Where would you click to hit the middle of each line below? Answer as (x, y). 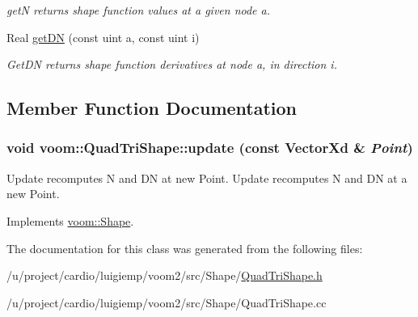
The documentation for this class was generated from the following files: (185, 248)
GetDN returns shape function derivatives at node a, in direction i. (172, 64)
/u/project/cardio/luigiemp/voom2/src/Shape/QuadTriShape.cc (167, 302)
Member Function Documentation (152, 108)
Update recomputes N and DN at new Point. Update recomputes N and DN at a (207, 178)
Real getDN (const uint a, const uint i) (103, 37)
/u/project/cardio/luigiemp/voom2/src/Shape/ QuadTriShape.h (165, 275)
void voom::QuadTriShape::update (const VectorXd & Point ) (210, 148)
